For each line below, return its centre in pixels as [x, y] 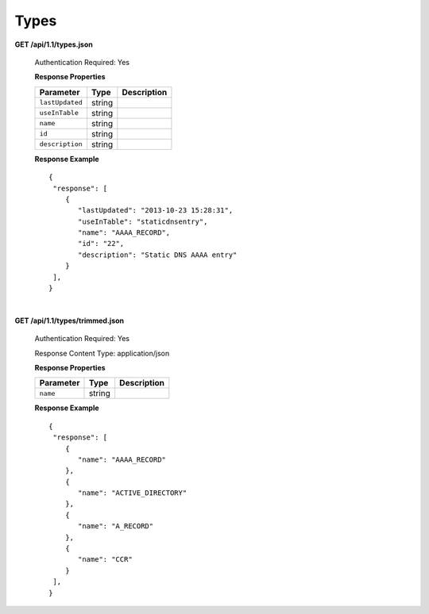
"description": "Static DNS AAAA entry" [158, 255]
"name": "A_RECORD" [116, 526]
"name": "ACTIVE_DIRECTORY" [133, 493]
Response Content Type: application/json [102, 353]
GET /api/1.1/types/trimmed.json [70, 320]
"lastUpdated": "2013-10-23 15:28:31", [156, 211]
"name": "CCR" [105, 560]
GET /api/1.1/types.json [54, 44]
